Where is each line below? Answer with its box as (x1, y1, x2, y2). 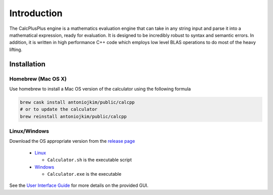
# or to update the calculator (20, 106, 98, 112)
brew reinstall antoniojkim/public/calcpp (20, 113, 127, 119)
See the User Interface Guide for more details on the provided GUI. (9, 182, 149, 188)
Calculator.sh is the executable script (47, 157, 132, 163)
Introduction (9, 8, 63, 19)
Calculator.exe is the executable (47, 171, 121, 177)
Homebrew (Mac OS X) (9, 75, 67, 82)
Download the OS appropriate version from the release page (9, 138, 135, 144)
